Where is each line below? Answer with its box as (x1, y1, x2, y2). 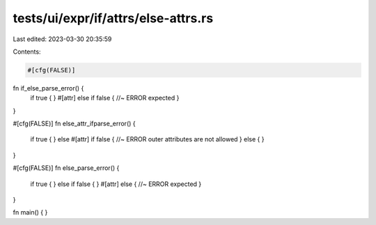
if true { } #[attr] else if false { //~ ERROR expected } (30, 94, 180, 102)
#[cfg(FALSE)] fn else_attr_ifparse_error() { (13, 119, 136, 128)
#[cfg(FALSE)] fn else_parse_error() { (13, 164, 120, 172)
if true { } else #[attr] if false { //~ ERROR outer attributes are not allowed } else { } (30, 135, 265, 143)
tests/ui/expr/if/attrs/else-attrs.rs (13, 10, 214, 26)
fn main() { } (13, 208, 48, 217)
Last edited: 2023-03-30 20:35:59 (13, 35, 112, 43)
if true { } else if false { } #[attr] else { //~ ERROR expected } (30, 180, 202, 188)
